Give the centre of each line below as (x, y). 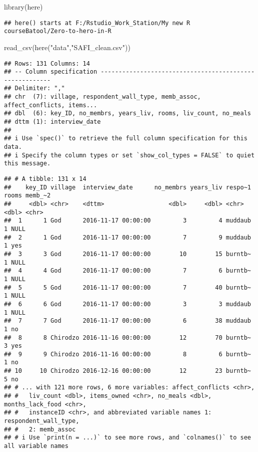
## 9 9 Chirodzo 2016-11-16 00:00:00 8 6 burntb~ (127, 354)
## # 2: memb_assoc (40, 429)
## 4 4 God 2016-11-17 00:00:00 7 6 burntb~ (127, 271)
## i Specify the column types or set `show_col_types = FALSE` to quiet (129, 155)
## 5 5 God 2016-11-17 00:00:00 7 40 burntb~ (127, 287)
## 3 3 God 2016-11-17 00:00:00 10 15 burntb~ (127, 254)
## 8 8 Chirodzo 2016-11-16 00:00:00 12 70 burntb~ (127, 337)
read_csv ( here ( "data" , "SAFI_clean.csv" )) (67, 47)
